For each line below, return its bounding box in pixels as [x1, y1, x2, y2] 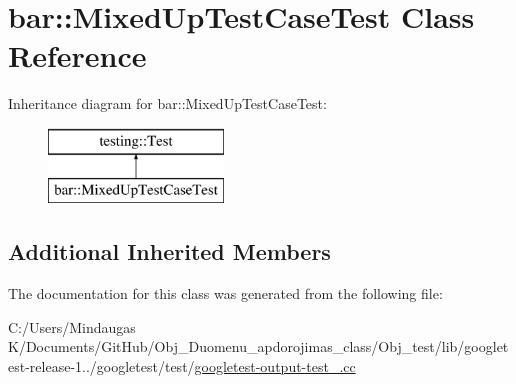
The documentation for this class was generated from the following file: [8, 283, 443, 304]
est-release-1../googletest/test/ [8, 356, 195, 377]
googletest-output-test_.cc [194, 356, 356, 377]
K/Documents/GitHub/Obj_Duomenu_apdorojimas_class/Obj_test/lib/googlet [8, 336, 509, 357]
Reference [8, 35, 147, 76]
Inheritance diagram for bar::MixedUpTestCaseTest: [8, 93, 327, 114]
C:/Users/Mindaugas [8, 316, 136, 337]
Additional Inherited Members [8, 236, 331, 267]
